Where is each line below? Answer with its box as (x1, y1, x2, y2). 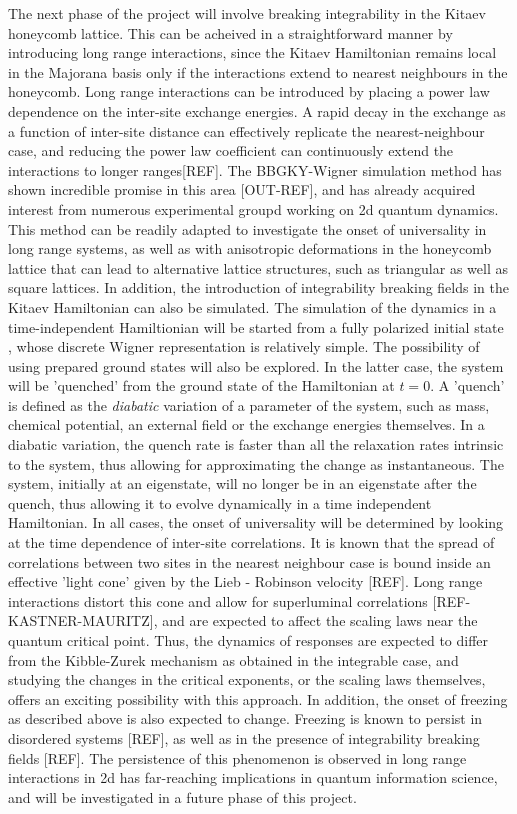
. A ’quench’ (430, 375, 505, 396)
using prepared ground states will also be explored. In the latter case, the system (8, 355, 504, 376)
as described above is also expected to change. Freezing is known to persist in (8, 708, 483, 729)
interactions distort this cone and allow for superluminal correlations (8, 590, 428, 611)
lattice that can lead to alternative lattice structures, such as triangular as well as (8, 257, 508, 278)
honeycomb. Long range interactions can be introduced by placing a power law (8, 81, 490, 102)
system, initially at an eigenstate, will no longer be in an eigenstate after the (8, 473, 477, 494)
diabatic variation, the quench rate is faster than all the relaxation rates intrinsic (8, 434, 504, 455)
